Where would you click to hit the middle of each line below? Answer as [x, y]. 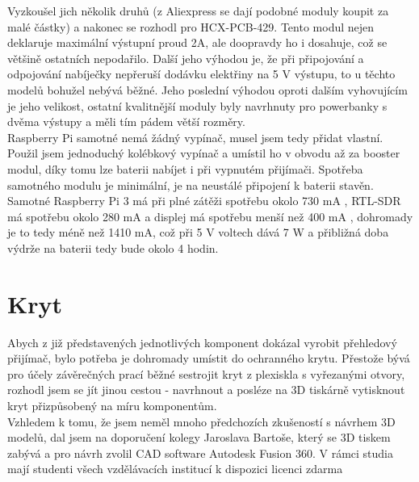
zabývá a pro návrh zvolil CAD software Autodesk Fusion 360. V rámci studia [201, 453]
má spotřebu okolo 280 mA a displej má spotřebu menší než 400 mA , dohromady [210, 216]
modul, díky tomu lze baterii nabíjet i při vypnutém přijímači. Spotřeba [185, 168]
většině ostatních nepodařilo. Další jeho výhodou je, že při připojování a [186, 58]
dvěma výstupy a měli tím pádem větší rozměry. [126, 122]
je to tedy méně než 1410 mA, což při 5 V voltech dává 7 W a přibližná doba [198, 232]
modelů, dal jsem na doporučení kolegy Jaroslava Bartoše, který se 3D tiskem [199, 437]
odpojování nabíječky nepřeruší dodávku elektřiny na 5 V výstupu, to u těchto [201, 74]
